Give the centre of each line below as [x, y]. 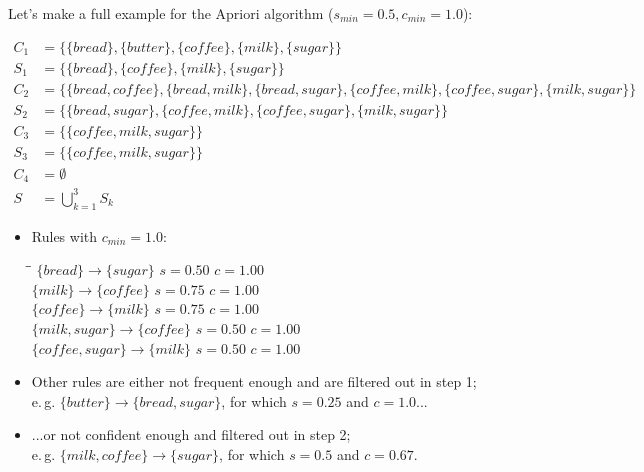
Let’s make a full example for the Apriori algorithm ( [171, 13]
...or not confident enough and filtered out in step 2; [191, 434]
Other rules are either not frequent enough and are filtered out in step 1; [254, 381]
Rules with [64, 235]
